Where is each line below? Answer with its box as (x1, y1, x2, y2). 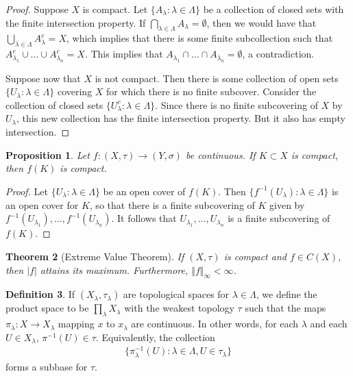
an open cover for (5, 197, 79, 212)
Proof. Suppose (5, 2, 69, 16)
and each (310, 316, 348, 331)
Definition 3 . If (5, 287, 75, 301)
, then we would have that (206, 15, 317, 29)
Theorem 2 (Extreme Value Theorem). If (5, 249, 184, 263)
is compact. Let (82, 2, 148, 16)
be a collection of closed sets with (203, 2, 344, 16)
